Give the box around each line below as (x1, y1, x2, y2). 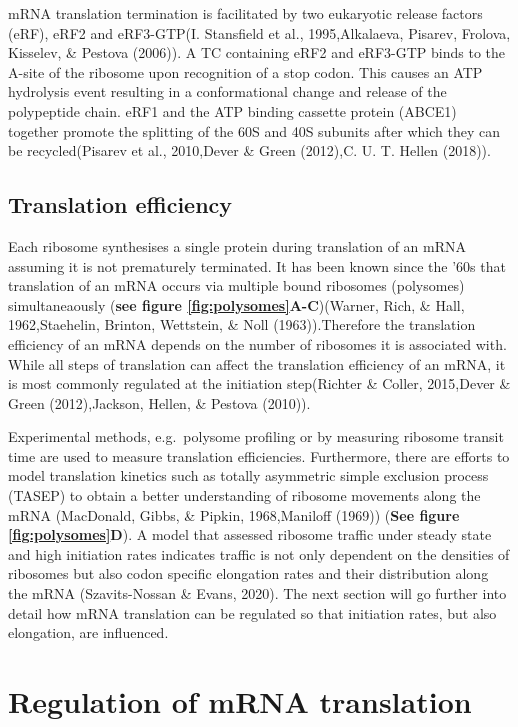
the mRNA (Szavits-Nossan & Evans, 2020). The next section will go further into (8, 583, 507, 604)
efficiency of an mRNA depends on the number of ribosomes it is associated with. (8, 333, 507, 354)
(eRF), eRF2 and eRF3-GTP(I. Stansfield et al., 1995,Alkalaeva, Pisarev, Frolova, (8, 22, 511, 43)
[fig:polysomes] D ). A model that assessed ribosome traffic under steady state (8, 524, 492, 545)
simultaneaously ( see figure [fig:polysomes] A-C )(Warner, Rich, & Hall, (8, 294, 465, 315)
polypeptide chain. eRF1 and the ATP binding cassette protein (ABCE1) (8, 100, 457, 121)
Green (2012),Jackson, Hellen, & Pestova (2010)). (8, 392, 311, 413)
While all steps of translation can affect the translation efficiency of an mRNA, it (8, 353, 506, 374)
